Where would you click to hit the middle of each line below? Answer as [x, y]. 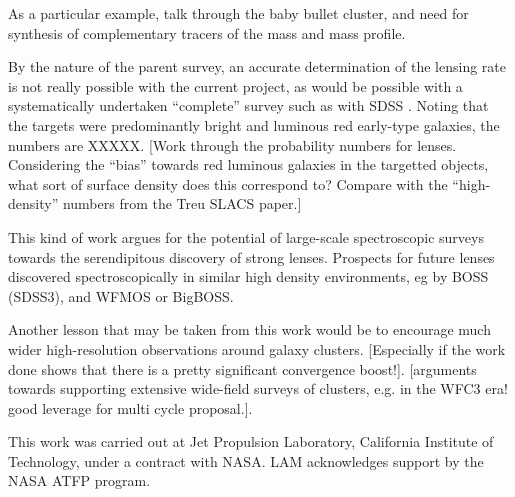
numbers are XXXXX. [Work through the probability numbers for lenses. [232, 144]
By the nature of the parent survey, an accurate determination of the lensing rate [257, 66]
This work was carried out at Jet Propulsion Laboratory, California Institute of [251, 441]
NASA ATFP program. [79, 480]
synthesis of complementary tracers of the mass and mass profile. [207, 32]
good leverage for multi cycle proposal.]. [130, 407]
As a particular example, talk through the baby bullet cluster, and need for [238, 13]
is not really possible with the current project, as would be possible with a [235, 85]
